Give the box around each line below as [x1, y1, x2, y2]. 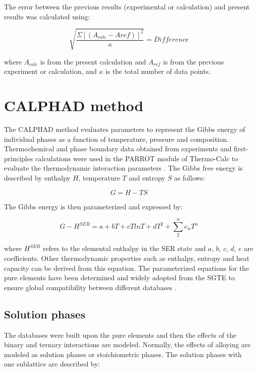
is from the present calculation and [40, 56, 146, 66]
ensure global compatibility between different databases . [4, 282, 177, 292]
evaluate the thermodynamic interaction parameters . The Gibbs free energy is [4, 163, 243, 173]
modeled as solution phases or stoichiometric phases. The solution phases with [4, 349, 242, 359]
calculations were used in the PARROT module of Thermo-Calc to [35, 153, 238, 163]
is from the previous [163, 56, 224, 66]
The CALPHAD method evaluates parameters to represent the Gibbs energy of [4, 124, 246, 134]
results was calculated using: [4, 11, 90, 21]
